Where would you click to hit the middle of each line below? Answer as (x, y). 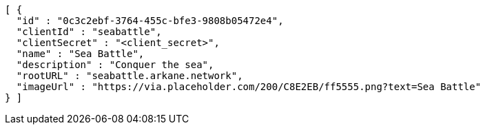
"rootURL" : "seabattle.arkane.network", (130, 76)
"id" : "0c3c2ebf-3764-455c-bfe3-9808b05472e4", (150, 21)
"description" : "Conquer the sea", (115, 65)
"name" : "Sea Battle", (80, 54)
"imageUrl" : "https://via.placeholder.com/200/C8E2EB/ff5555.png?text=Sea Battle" (249, 87)
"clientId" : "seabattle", (89, 32)
